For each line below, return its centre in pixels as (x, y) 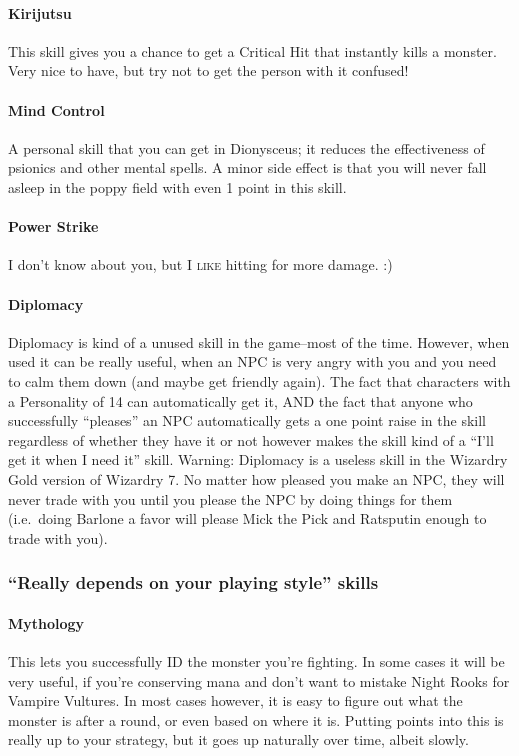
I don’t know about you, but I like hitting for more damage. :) (200, 264)
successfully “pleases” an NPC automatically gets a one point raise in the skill (247, 420)
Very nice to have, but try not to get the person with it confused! (208, 70)
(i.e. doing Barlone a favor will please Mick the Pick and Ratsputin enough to (247, 518)
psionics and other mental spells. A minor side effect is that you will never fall (247, 167)
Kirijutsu (40, 12)
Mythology (46, 622)
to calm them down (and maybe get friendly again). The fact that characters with (259, 380)
